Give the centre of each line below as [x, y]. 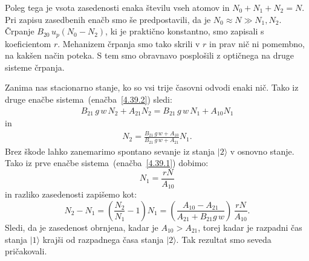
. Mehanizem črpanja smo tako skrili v [129, 43]
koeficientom [28, 43]
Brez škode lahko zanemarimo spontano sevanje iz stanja [110, 151]
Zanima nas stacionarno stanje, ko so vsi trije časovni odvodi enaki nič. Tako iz [152, 87]
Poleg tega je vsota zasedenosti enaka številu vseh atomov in [117, 7]
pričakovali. [26, 251]
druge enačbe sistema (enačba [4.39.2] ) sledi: [89, 99]
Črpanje [20, 31]
